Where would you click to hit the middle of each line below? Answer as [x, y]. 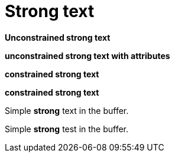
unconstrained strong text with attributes [87, 55]
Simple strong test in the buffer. [67, 129]
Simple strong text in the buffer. [67, 110]
